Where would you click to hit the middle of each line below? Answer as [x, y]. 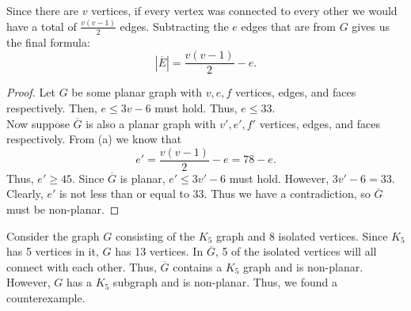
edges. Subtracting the [174, 26]
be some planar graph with [137, 92]
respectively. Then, [52, 107]
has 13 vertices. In [159, 251]
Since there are [43, 10]
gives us [371, 26]
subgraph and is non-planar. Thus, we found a [225, 282]
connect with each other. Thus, [82, 266]
